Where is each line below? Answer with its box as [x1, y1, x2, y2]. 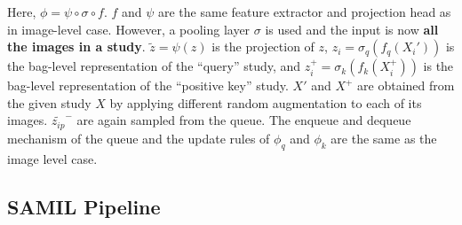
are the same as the [331, 128, 437, 147]
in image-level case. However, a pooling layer [7, 19, 251, 38]
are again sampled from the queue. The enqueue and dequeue [76, 111, 411, 129]
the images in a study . [7, 37, 146, 56]
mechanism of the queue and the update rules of [7, 128, 270, 147]
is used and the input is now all [265, 19, 439, 38]
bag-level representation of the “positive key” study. [7, 76, 289, 95]
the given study [7, 93, 92, 112]
